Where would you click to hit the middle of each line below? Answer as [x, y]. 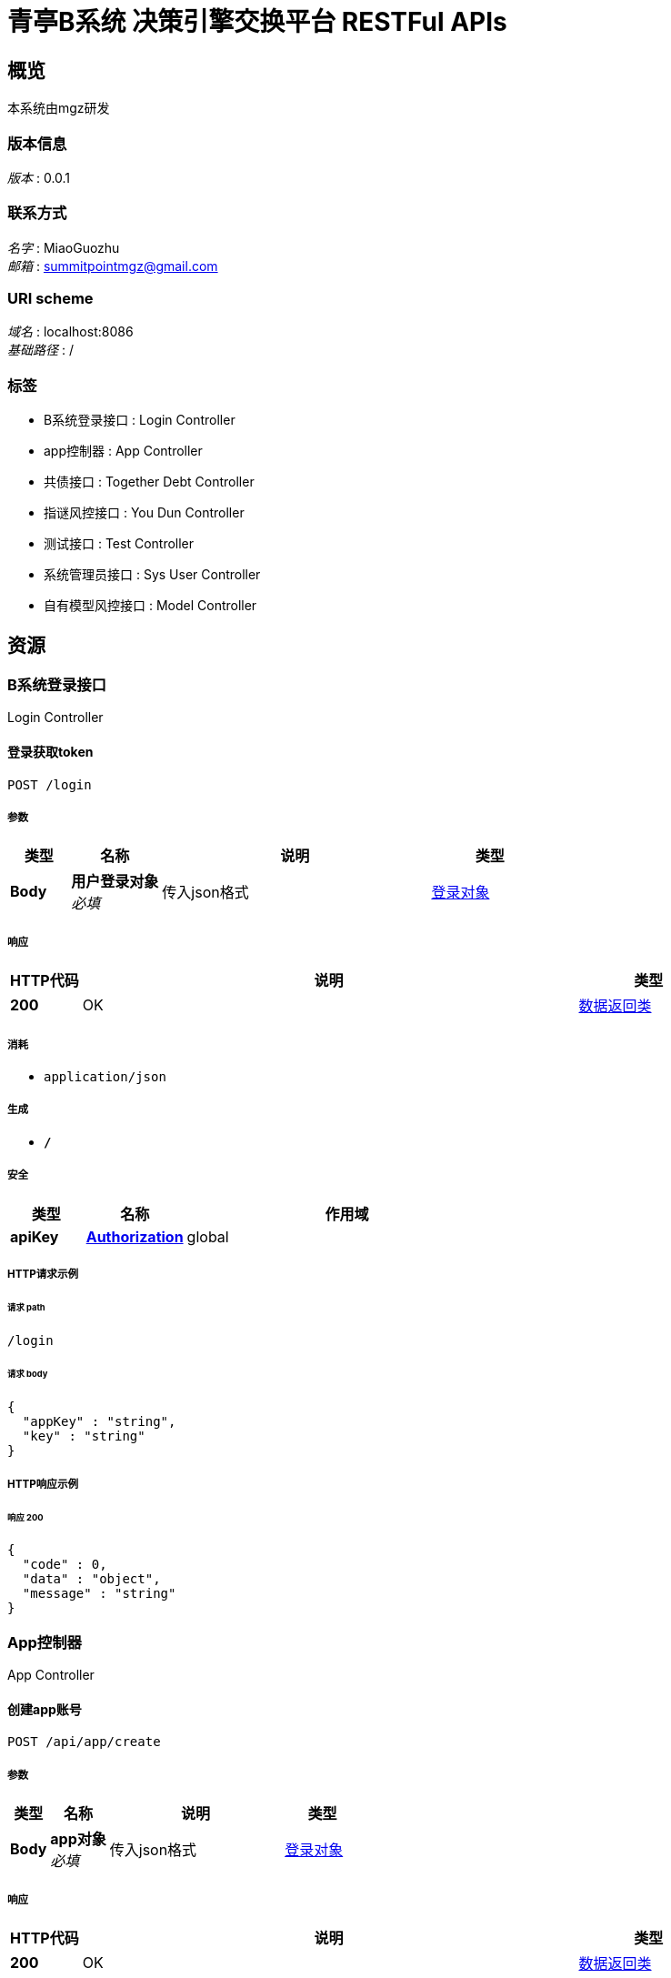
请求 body [28, 1374]
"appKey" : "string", [99, 1422]
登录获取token [50, 752]
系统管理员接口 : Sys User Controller [152, 575]
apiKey [35, 1236]
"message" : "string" [99, 1594]
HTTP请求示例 [43, 1274]
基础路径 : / [40, 350]
